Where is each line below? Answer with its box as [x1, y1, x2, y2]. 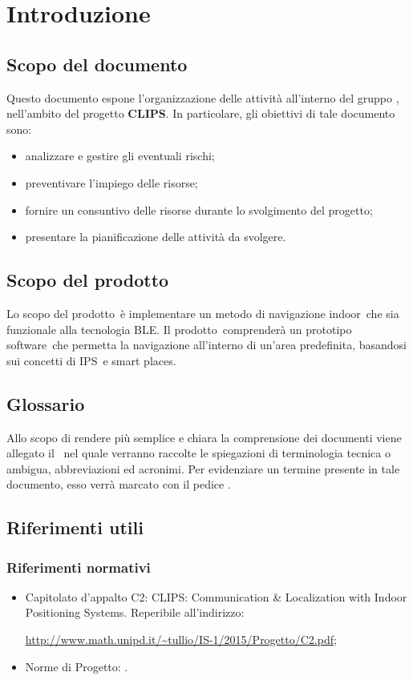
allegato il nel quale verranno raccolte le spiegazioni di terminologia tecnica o [6, 445, 391, 461]
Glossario [6, 391, 85, 416]
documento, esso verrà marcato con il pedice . [6, 476, 231, 493]
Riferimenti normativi [6, 557, 151, 577]
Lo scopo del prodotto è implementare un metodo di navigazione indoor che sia [6, 304, 399, 321]
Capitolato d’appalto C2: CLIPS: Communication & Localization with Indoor [25, 588, 407, 605]
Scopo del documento [6, 51, 188, 76]
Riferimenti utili [6, 515, 144, 540]
